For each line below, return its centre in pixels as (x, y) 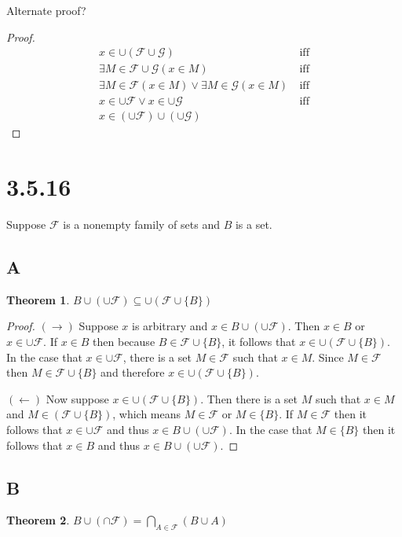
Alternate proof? (46, 10)
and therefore (133, 372)
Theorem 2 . (38, 520)
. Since (328, 357)
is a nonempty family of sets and (141, 224)
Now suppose (77, 398)
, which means (147, 414)
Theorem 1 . (38, 299)
